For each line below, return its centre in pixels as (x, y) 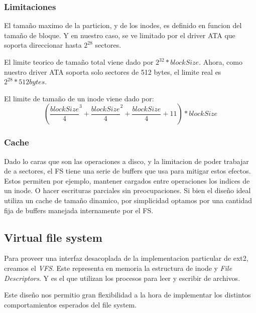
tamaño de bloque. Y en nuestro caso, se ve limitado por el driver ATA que (120, 35)
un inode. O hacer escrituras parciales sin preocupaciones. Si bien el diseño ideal (127, 190)
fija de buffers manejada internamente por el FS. (79, 210)
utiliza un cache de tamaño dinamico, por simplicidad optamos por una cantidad (128, 200)
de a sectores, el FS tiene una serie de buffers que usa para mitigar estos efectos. (127, 171)
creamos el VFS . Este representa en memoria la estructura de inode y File (118, 268)
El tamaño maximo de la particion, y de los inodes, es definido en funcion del (123, 25)
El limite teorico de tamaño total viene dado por (79, 62)
